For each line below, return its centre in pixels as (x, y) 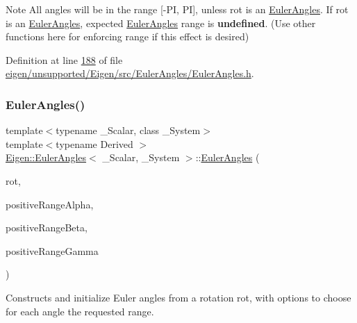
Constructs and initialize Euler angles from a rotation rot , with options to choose (178, 297)
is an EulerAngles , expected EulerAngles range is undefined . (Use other (161, 23)
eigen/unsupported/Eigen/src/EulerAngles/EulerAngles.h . (130, 73)
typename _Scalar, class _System (128, 130)
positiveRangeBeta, (47, 227)
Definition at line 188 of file (64, 59)
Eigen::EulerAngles (46, 157)
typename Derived (94, 143)
